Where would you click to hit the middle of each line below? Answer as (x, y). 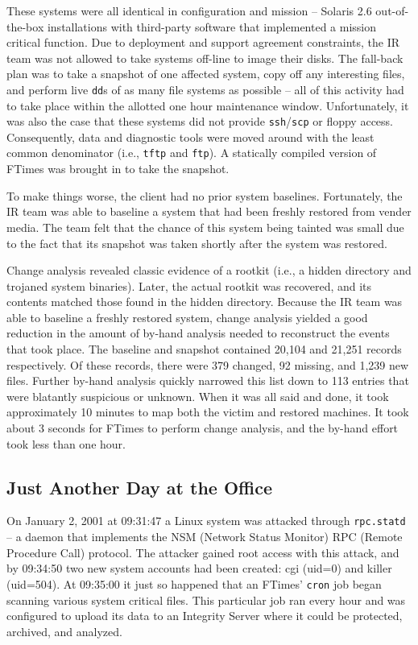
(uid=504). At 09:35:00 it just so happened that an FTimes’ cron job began (194, 583)
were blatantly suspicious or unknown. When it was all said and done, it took (198, 396)
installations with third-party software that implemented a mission (212, 26)
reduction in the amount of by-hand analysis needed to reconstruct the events (198, 333)
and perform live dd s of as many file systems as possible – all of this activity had (205, 89)
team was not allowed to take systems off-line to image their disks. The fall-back (205, 58)
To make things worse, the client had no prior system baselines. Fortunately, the (205, 195)
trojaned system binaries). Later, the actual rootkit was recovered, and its (189, 285)
